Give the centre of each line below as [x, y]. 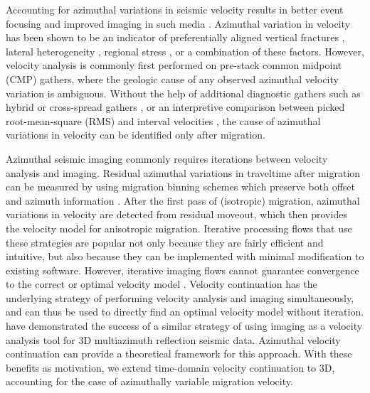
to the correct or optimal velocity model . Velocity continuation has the [162, 284]
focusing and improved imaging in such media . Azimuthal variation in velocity [178, 23]
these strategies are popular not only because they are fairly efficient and [165, 242]
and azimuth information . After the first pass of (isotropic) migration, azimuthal [183, 200]
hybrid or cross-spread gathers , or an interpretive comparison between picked [175, 107]
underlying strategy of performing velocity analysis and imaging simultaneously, [180, 297]
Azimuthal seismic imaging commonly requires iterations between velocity [167, 158]
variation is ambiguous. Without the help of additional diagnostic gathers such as [183, 93]
